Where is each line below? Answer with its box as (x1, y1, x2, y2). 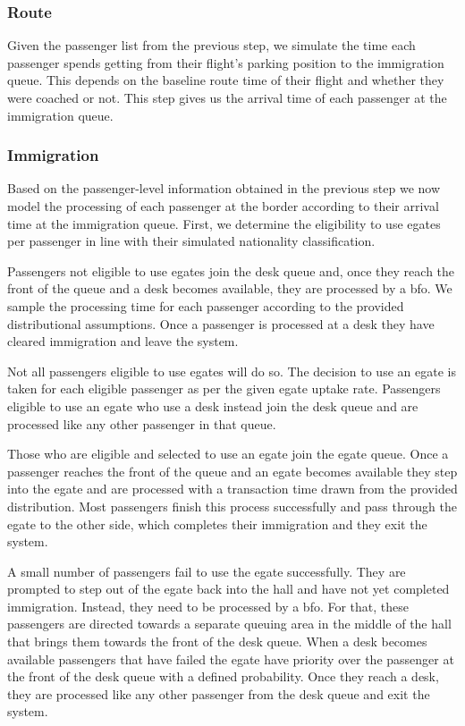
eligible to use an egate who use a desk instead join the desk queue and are (7, 396, 418, 415)
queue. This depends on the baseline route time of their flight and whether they (7, 71, 444, 89)
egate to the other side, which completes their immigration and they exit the (7, 514, 427, 533)
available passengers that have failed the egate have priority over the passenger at (7, 649, 454, 668)
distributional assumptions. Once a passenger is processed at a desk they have (7, 314, 435, 333)
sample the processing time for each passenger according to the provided (7, 296, 404, 315)
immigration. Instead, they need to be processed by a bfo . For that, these (7, 596, 410, 615)
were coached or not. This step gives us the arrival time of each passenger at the (7, 89, 447, 106)
